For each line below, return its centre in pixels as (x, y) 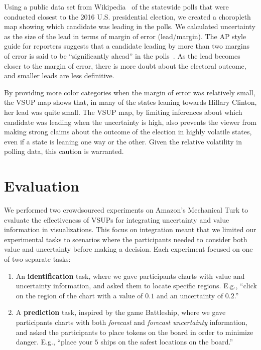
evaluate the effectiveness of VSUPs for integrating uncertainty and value (117, 219)
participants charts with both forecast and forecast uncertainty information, (132, 322)
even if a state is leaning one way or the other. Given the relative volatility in (123, 141)
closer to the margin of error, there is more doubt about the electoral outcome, (125, 65)
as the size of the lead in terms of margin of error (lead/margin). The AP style (125, 36)
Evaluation (42, 186)
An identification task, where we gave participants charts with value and (130, 276)
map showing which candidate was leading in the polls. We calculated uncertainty (130, 26)
